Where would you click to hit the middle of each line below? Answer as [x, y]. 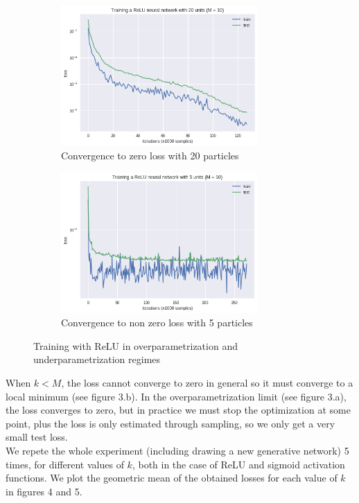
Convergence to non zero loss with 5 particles [157, 323]
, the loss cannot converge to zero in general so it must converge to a [207, 382]
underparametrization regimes [97, 359]
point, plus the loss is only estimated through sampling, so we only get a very [170, 423]
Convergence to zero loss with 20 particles [150, 156]
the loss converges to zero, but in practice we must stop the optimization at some [178, 410]
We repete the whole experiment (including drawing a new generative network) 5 [177, 450]
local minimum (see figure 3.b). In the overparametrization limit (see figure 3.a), [176, 396]
